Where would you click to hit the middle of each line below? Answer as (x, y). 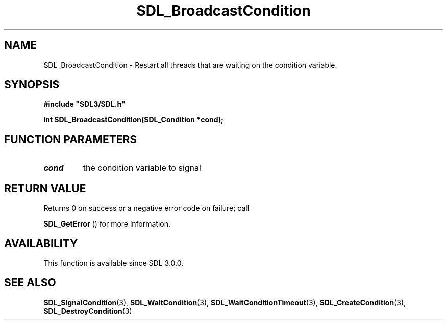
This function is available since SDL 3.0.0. (114, 263)
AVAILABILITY (41, 243)
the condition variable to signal (142, 168)
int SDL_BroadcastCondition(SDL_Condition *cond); (133, 120)
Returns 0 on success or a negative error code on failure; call (146, 208)
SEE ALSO (30, 283)
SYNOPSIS (32, 85)
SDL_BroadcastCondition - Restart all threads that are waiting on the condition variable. (190, 65)
